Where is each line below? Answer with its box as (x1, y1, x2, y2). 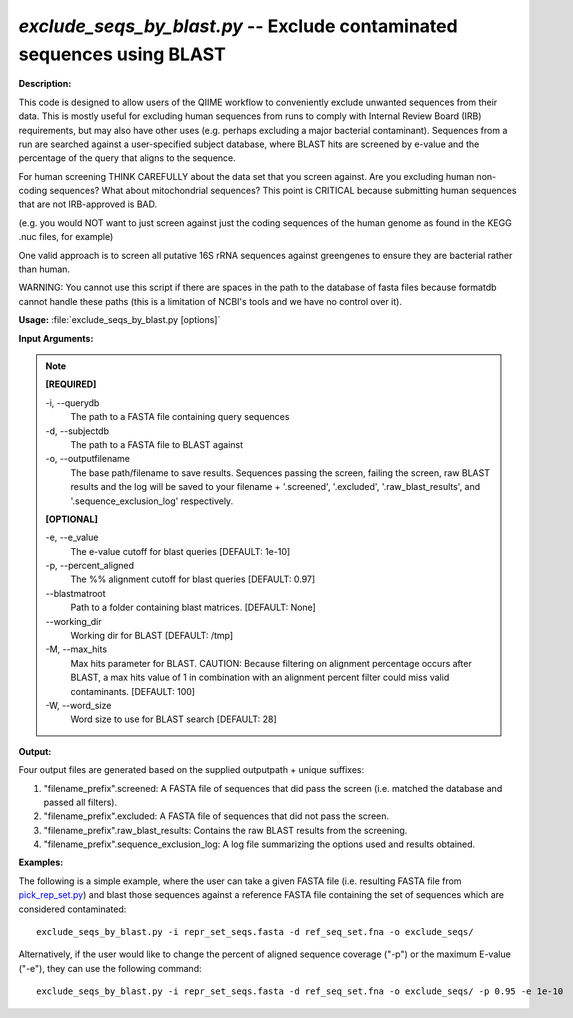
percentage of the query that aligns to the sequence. (18, 152, 237, 164)
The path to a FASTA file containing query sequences (70, 411, 290, 423)
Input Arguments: (18, 332, 94, 344)
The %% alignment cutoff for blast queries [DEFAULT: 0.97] (70, 573, 316, 585)
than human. (18, 263, 70, 275)
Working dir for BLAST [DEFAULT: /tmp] (70, 630, 234, 642)
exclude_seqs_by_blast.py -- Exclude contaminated (18, 15, 459, 37)
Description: (18, 78, 72, 90)
